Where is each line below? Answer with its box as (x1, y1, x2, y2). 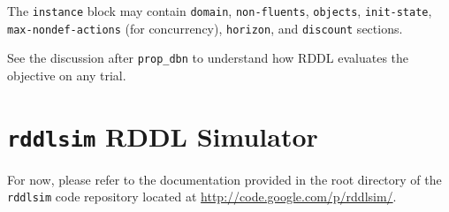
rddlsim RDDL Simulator (7, 117, 318, 154)
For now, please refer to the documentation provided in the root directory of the (7, 170, 442, 188)
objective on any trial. (7, 65, 126, 84)
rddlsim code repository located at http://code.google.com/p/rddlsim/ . (7, 187, 397, 206)
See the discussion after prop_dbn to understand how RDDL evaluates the (7, 49, 409, 67)
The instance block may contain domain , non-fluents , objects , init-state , (7, 2, 432, 19)
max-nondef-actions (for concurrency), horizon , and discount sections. (7, 19, 403, 37)
